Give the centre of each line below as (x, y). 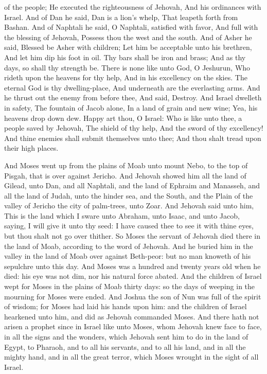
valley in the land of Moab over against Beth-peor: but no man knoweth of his (128, 256)
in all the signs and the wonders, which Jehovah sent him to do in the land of (126, 336)
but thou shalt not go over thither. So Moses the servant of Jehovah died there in (132, 236)
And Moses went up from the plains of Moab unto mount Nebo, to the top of (126, 165)
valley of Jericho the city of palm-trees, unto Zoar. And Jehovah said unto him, (129, 206)
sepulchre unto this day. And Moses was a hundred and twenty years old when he (132, 266)
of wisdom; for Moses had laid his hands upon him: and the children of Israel (126, 306)
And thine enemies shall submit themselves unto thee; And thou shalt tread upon (133, 138)
